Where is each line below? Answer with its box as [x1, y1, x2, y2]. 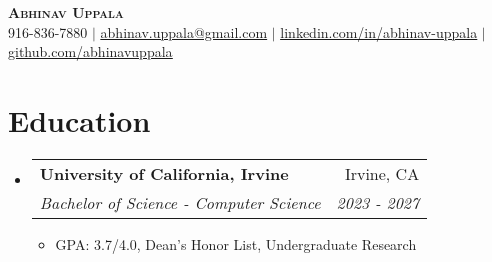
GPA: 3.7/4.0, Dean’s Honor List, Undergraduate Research [55, 233, 417, 254]
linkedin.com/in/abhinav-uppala [280, 21, 478, 42]
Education [8, 99, 151, 140]
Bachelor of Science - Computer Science [39, 190, 321, 214]
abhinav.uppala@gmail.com [100, 21, 268, 42]
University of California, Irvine [39, 161, 289, 185]
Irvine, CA [344, 161, 420, 185]
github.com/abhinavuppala [8, 41, 173, 62]
